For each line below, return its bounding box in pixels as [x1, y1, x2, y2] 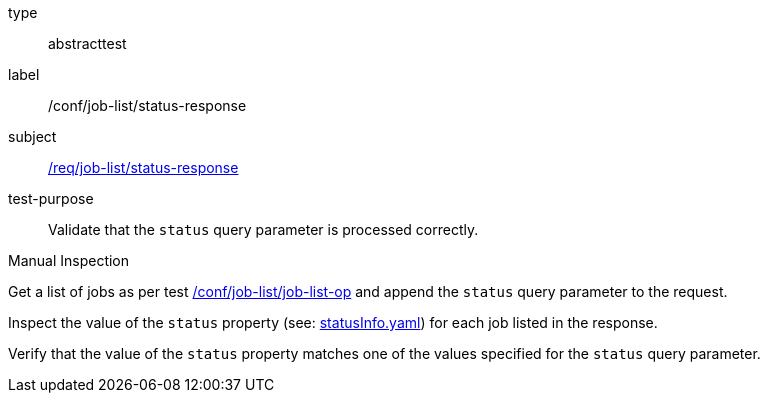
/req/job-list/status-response [48, 159, 239, 176]
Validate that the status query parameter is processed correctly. [48, 221, 479, 238]
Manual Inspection [8, 252, 130, 269]
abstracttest [48, 35, 127, 52]
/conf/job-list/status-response [48, 97, 247, 114]
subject [8, 128, 57, 145]
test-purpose [8, 190, 94, 207]
